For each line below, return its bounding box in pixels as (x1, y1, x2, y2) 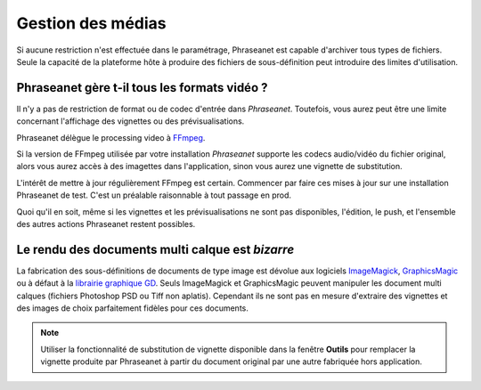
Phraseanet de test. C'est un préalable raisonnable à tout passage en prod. (16, 190, 292, 200)
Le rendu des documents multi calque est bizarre (16, 241, 295, 257)
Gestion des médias (16, 13, 167, 33)
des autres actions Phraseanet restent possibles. (16, 218, 196, 229)
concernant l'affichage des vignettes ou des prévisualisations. (16, 116, 245, 126)
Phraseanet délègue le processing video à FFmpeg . (16, 132, 206, 142)
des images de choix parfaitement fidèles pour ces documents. (16, 303, 249, 313)
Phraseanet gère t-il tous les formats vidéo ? (16, 80, 268, 95)
